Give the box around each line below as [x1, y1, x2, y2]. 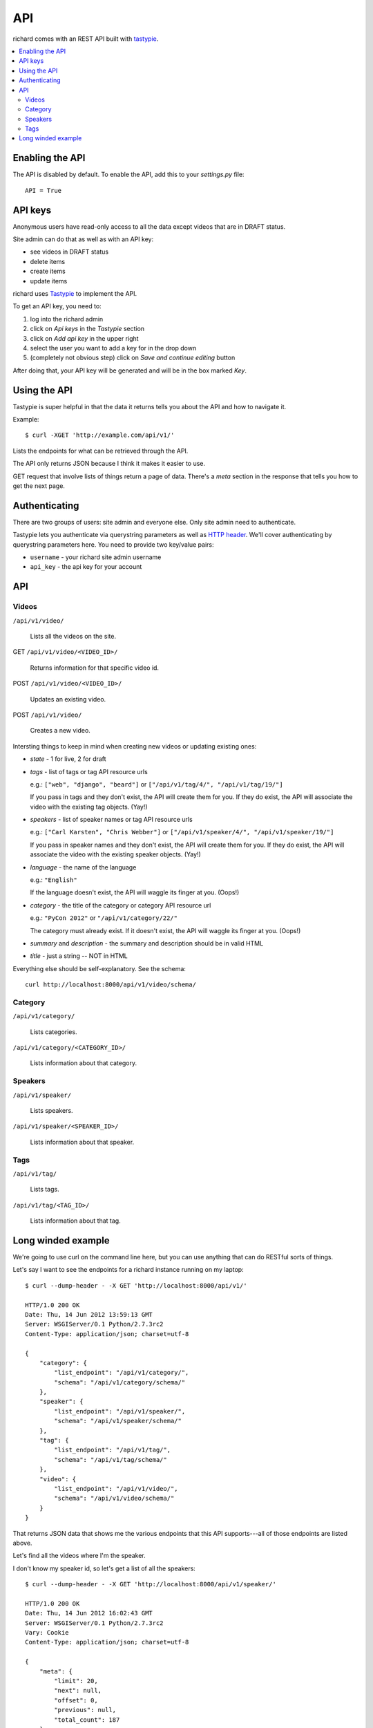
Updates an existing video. [30, 695, 106, 703]
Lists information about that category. [30, 1059, 137, 1067]
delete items [30, 257, 66, 265]
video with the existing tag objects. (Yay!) [30, 802, 148, 811]
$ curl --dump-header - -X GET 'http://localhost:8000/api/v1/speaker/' [25, 1580, 276, 1588]
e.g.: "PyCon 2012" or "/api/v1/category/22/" [30, 914, 178, 922]
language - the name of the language [30, 863, 137, 871]
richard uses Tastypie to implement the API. [12, 290, 137, 297]
